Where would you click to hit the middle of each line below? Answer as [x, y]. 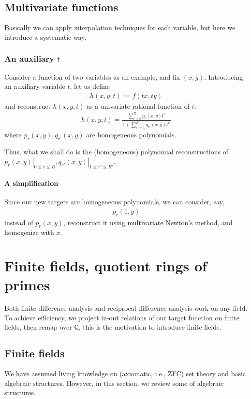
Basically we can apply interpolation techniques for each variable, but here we [120, 27]
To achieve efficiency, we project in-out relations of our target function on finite [122, 317]
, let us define [90, 86]
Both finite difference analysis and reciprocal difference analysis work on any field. [126, 308]
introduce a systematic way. [45, 37]
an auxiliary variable [35, 86]
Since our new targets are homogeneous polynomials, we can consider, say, [114, 202]
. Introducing [224, 76]
